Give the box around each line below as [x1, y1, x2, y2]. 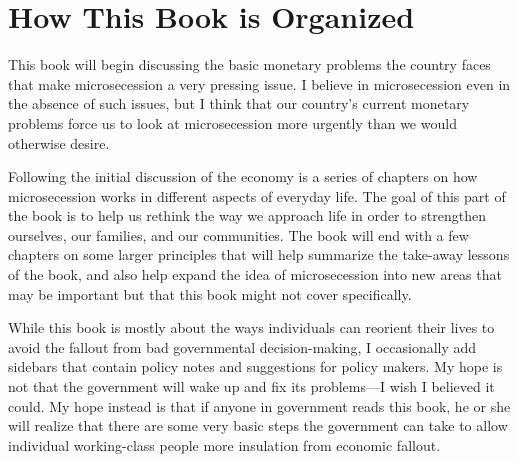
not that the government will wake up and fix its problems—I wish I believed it [8, 376, 495, 397]
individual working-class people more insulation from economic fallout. [8, 434, 441, 455]
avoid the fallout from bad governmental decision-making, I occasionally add [8, 336, 477, 357]
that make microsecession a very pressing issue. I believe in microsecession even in [8, 73, 511, 94]
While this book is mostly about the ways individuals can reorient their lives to [8, 317, 495, 338]
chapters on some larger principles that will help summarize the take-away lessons [8, 244, 510, 265]
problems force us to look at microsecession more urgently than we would [8, 112, 457, 133]
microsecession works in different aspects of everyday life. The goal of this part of [8, 185, 506, 206]
